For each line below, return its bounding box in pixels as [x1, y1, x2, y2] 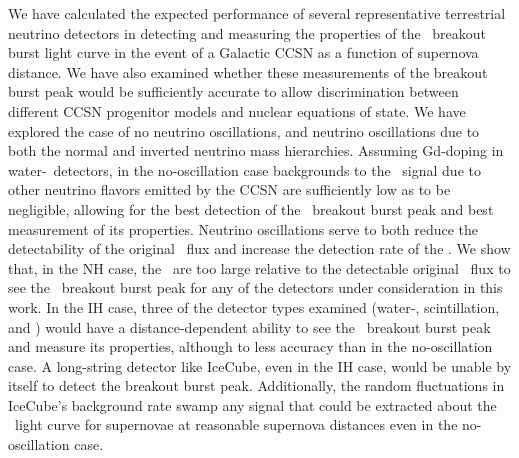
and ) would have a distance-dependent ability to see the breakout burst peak [8, 316, 491, 337]
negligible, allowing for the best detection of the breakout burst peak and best [8, 198, 494, 219]
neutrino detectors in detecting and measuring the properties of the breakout [8, 22, 487, 43]
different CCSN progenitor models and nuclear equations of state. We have [8, 100, 466, 121]
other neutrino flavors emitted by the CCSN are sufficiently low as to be [8, 179, 451, 200]
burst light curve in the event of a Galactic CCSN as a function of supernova [8, 42, 479, 63]
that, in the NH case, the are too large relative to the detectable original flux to [8, 257, 511, 278]
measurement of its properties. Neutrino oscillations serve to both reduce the [8, 218, 479, 239]
